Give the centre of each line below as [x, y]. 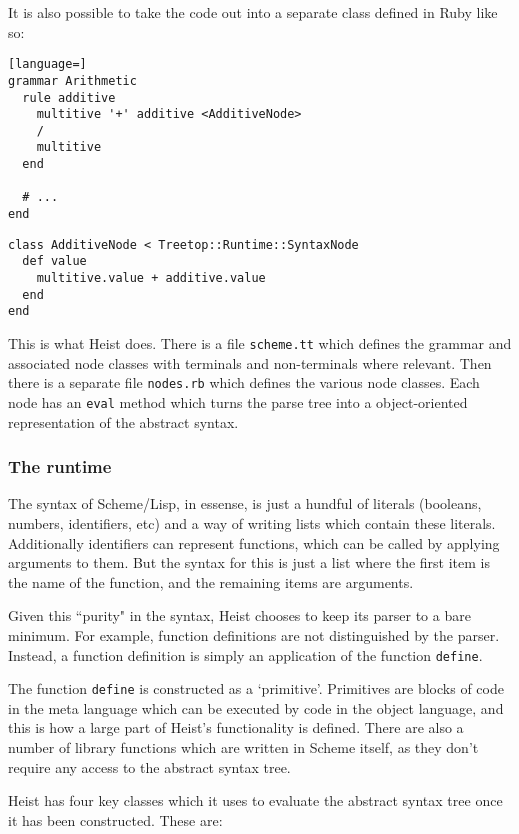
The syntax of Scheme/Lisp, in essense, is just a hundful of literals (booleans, [245, 503]
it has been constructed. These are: [115, 819]
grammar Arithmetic [72, 80]
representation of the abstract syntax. [123, 421]
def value [54, 261]
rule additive [69, 97]
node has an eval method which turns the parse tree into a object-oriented [238, 401]
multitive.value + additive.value [151, 278]
